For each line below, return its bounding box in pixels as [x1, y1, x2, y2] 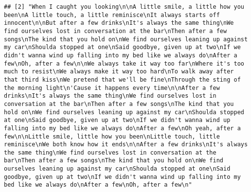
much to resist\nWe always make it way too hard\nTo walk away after [4, 68, 234, 75]
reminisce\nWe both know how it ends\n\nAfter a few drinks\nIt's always [4, 141, 248, 148]
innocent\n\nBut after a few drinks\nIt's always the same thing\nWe [4, 19, 234, 27]
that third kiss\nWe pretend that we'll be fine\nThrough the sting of [4, 76, 241, 83]
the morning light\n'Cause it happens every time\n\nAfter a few [4, 84, 220, 91]
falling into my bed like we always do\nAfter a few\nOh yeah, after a [4, 124, 241, 132]
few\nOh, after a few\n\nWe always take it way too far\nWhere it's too [4, 60, 244, 67]
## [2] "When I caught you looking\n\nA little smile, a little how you [4, 3, 244, 10]
